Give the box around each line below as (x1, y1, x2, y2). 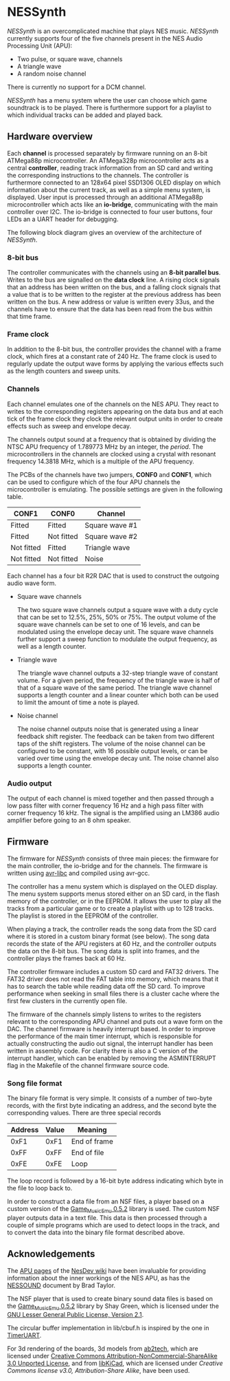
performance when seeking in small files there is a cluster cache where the (7, 989, 220, 998)
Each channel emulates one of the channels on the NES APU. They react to (7, 400, 219, 408)
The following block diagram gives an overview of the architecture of (7, 228, 203, 236)
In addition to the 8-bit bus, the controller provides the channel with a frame (7, 345, 222, 353)
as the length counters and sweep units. (7, 367, 121, 375)
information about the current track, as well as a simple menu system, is (7, 185, 211, 193)
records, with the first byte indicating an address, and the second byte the (7, 1101, 217, 1110)
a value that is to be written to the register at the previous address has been (7, 291, 222, 299)
